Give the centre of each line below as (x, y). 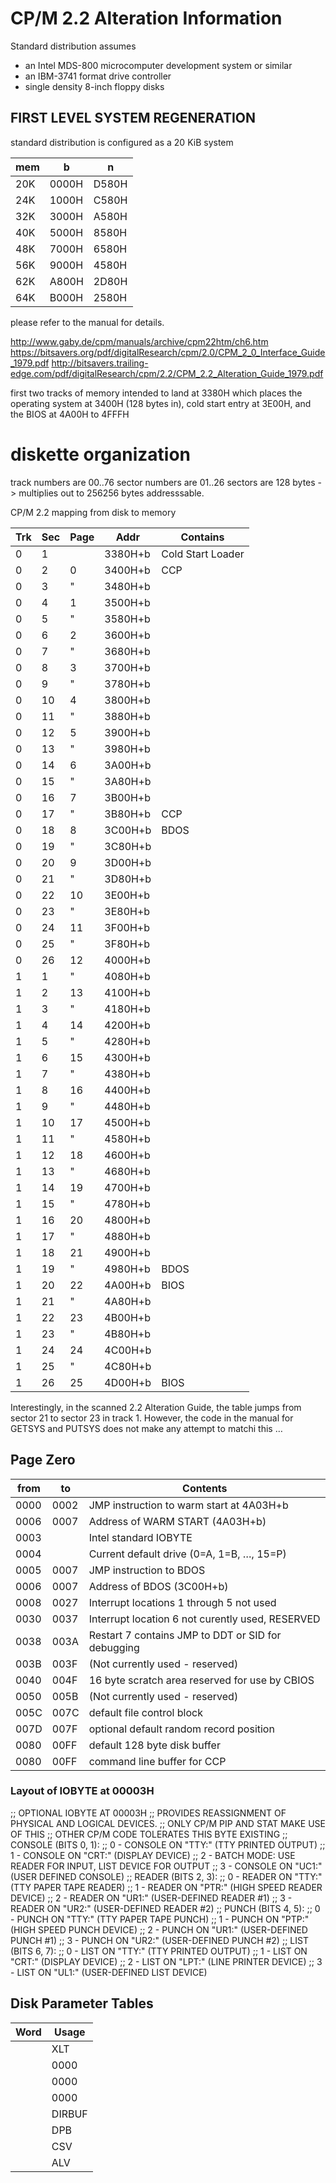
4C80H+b (128, 1366)
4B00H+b (127, 1317)
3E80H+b (127, 911)
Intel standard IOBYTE (140, 1537)
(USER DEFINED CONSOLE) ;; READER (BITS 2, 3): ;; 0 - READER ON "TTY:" (166, 1876)
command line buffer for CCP (157, 1761)
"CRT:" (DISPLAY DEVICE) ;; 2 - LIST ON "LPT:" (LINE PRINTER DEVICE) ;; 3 (166, 1961)
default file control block (145, 1712)
